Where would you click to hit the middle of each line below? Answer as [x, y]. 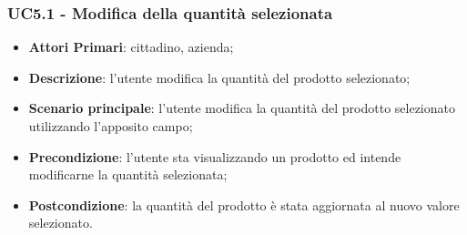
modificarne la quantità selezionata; [128, 174]
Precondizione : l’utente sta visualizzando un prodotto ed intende [215, 156]
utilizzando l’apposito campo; [111, 126]
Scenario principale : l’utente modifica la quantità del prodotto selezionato [242, 108]
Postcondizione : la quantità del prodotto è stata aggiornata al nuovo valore [244, 204]
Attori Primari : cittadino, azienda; [131, 47]
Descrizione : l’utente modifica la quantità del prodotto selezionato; [219, 77]
